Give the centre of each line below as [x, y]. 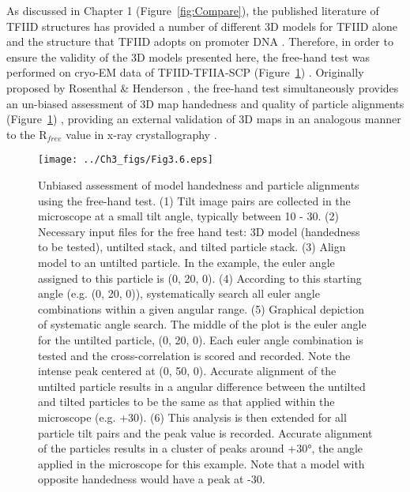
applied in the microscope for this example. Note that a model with [201, 463]
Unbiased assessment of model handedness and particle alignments [199, 185]
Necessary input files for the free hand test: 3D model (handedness [199, 231]
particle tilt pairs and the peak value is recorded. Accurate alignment [205, 432]
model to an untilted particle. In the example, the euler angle [186, 262]
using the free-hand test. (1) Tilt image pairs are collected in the [194, 200]
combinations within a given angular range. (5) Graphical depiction [201, 308]
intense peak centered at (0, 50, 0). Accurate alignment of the [187, 371]
